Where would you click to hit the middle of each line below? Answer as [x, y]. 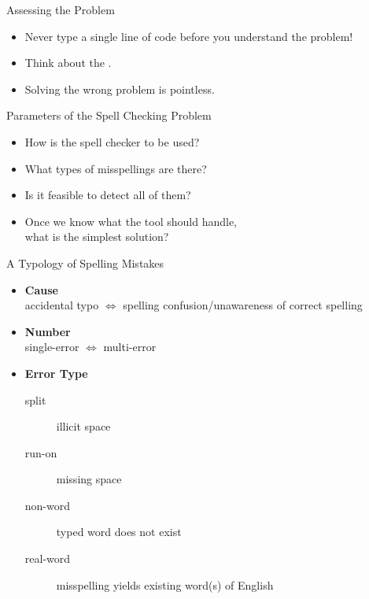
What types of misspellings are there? [116, 168]
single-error [52, 347]
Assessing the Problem [61, 9]
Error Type [56, 373]
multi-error [130, 347]
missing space [89, 479]
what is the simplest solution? [97, 237]
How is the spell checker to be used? [112, 141]
